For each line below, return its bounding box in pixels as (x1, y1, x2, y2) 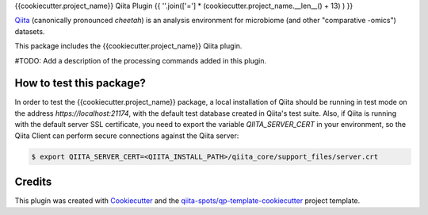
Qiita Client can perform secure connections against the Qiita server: (14, 131, 239, 140)
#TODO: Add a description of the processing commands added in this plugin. (14, 56, 267, 65)
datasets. (14, 26, 45, 36)
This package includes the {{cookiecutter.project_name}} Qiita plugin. (14, 41, 243, 51)
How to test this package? (14, 76, 146, 90)
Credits (14, 175, 52, 189)
